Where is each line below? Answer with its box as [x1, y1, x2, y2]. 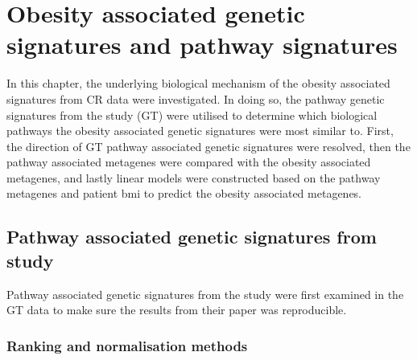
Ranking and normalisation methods [6, 335, 248, 355]
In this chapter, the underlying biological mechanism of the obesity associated [6, 75, 390, 92]
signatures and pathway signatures [6, 28, 398, 61]
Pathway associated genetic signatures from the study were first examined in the [6, 285, 404, 302]
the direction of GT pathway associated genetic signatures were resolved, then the [6, 137, 411, 154]
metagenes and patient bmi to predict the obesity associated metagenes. [6, 185, 362, 202]
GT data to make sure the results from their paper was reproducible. [6, 301, 347, 318]
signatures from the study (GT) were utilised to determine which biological [6, 106, 378, 123]
